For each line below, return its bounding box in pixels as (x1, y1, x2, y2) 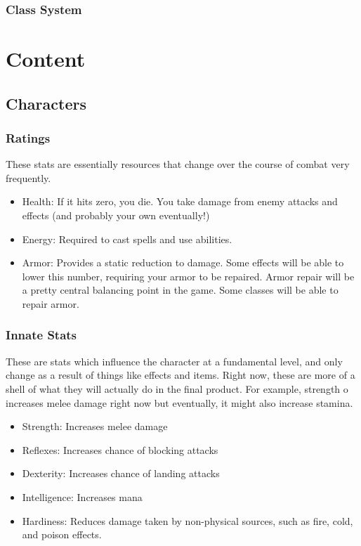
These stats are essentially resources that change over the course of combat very (6, 157, 350, 171)
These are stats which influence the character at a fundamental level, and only (6, 353, 343, 368)
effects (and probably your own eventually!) (22, 208, 210, 222)
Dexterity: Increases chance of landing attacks (22, 466, 220, 481)
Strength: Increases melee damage (22, 419, 168, 434)
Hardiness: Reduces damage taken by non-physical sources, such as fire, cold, (22, 513, 353, 528)
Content (6, 44, 86, 73)
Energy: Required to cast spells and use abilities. (22, 231, 232, 246)
